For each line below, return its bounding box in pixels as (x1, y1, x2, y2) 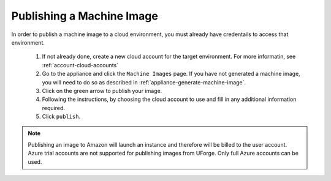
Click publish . (42, 113, 81, 120)
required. (42, 104, 66, 111)
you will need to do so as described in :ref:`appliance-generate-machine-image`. (42, 78, 246, 86)
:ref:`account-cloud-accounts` (42, 61, 119, 68)
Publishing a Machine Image (11, 9, 159, 23)
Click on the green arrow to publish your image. (42, 87, 162, 94)
